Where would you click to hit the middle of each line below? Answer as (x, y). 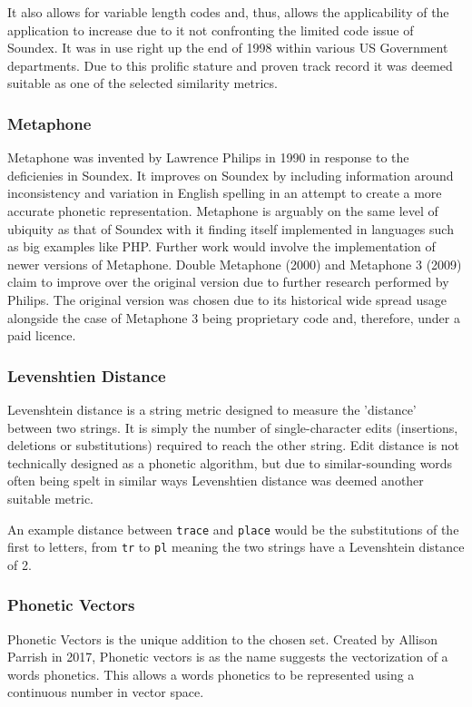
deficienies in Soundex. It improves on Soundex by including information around (231, 175)
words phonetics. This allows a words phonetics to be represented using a (211, 674)
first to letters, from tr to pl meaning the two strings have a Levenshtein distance (236, 547)
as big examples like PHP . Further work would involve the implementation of (221, 246)
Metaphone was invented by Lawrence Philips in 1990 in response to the (208, 157)
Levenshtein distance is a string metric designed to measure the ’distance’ (212, 409)
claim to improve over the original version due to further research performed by (228, 282)
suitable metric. (51, 498)
